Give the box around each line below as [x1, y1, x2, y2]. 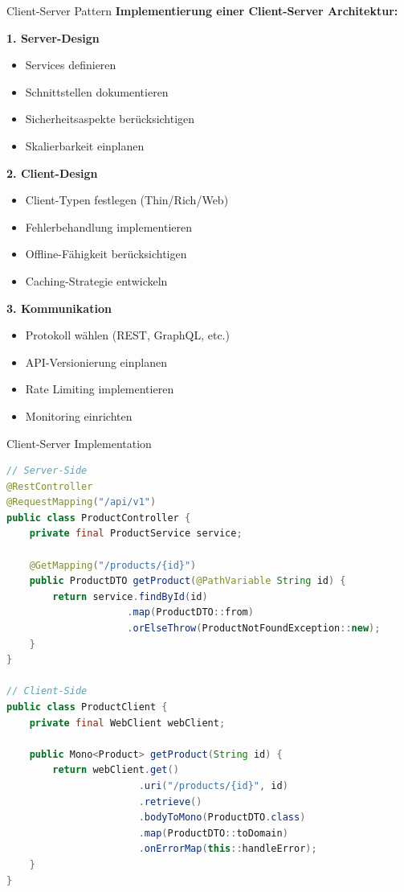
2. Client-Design [6, 164, 98, 181]
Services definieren [25, 56, 116, 73]
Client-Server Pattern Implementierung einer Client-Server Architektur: [6, 2, 398, 18]
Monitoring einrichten [25, 407, 133, 424]
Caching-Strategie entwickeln [25, 272, 168, 289]
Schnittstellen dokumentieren [25, 83, 169, 100]
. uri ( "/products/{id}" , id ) [138, 779, 288, 791]
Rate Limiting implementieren [25, 380, 174, 397]
